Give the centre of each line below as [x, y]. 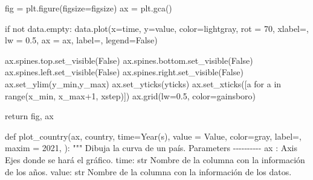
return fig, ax [29, 116]
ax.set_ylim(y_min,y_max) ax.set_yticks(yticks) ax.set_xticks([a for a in [143, 83]
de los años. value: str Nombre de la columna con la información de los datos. [148, 171]
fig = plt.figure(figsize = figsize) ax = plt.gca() [89, 8]
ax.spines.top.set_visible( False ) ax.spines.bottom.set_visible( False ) [129, 60]
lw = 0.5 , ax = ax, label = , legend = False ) [81, 40]
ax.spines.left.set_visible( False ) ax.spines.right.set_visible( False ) [124, 72]
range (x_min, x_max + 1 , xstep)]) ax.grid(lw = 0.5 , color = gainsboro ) [131, 95]
